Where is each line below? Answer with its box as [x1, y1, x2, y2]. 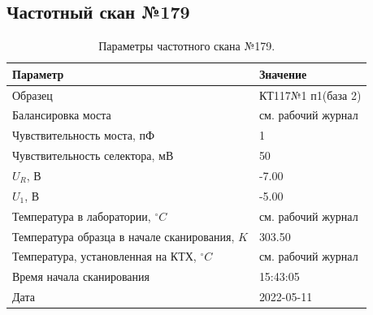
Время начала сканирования [12, 268, 150, 285]
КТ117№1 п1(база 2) [258, 86, 362, 103]
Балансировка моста [12, 106, 111, 123]
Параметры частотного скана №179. [98, 37, 275, 54]
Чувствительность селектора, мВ [12, 147, 174, 164]
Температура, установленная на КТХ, [12, 248, 197, 265]
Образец [12, 86, 53, 103]
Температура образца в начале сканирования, [12, 227, 235, 244]
